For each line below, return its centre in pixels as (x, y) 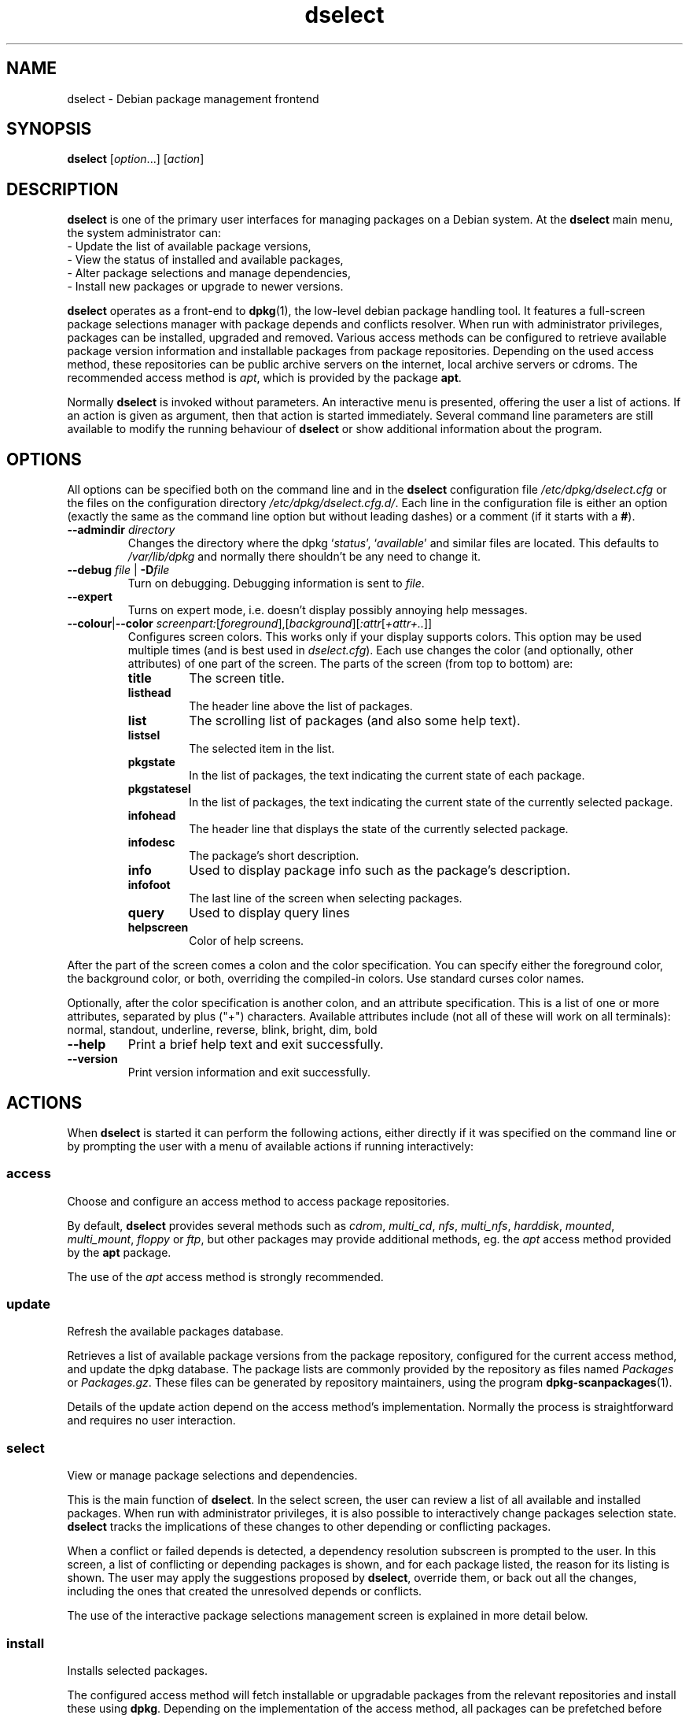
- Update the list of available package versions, (189, 246)
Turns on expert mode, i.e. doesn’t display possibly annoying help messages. (328, 610)
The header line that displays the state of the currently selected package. (379, 829)
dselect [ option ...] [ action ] (136, 159)
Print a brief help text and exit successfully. (256, 1045)
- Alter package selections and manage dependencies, (209, 273)
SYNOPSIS (49, 129)
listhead (149, 693)
